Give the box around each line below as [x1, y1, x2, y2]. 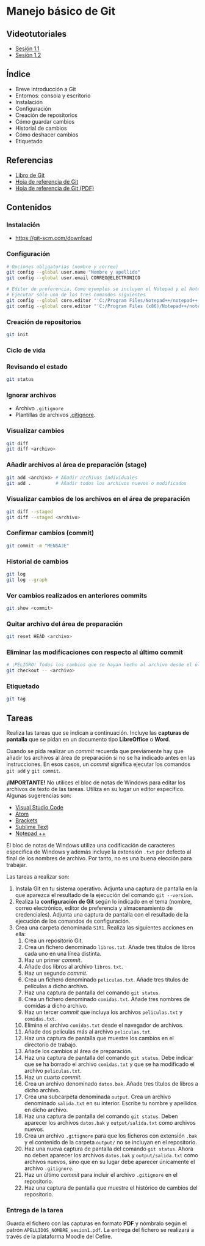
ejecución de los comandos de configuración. [15, 917, 131, 925]
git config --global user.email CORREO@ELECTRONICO [6, 275, 140, 281]
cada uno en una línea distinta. [24, 950, 102, 958]
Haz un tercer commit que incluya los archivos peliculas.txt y [24, 1008, 183, 1016]
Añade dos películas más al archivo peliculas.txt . [24, 1028, 152, 1035]
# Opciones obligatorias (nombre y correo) [6, 263, 119, 270]
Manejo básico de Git [6, 4, 116, 18]
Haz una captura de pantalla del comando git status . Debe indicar [24, 1054, 194, 1062]
